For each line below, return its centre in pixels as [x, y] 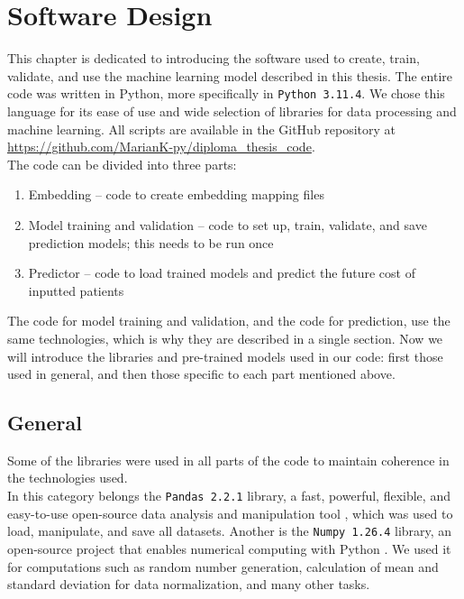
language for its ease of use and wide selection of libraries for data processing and [232, 111]
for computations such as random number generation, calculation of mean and [223, 566]
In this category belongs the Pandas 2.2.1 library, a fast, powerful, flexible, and [229, 496]
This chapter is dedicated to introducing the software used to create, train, [214, 58]
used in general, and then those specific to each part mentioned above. [201, 374]
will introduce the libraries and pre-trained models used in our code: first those [225, 356]
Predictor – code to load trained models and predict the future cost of [222, 273]
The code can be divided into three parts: [122, 164]
